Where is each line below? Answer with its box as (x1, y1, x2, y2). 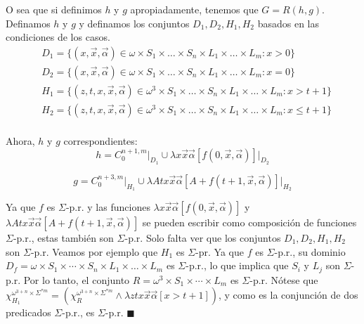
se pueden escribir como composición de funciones (142, 214, 357, 229)
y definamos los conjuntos (79, 15, 190, 30)
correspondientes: (63, 133, 138, 148)
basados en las (257, 15, 320, 30)
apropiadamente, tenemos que (130, 2, 259, 16)
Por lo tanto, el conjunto (23, 272, 130, 287)
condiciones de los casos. (6, 30, 110, 44)
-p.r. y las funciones (65, 199, 150, 214)
